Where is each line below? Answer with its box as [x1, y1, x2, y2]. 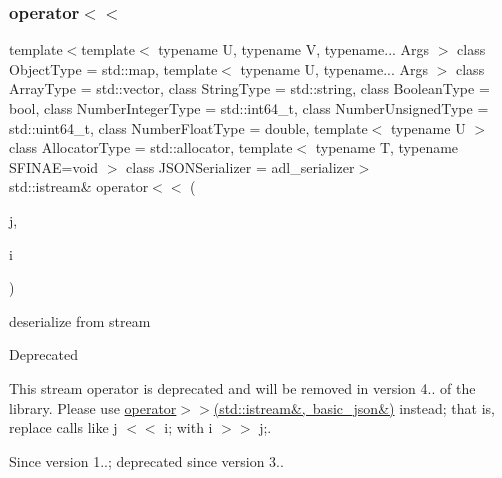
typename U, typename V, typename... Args [158, 39, 430, 60]
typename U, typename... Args [240, 58, 429, 79]
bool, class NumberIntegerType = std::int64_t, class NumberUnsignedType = [9, 98, 489, 118]
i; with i [164, 417, 213, 438]
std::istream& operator [9, 176, 149, 197]
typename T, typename [315, 137, 459, 158]
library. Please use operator [9, 397, 177, 418]
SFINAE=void [9, 156, 99, 177]
